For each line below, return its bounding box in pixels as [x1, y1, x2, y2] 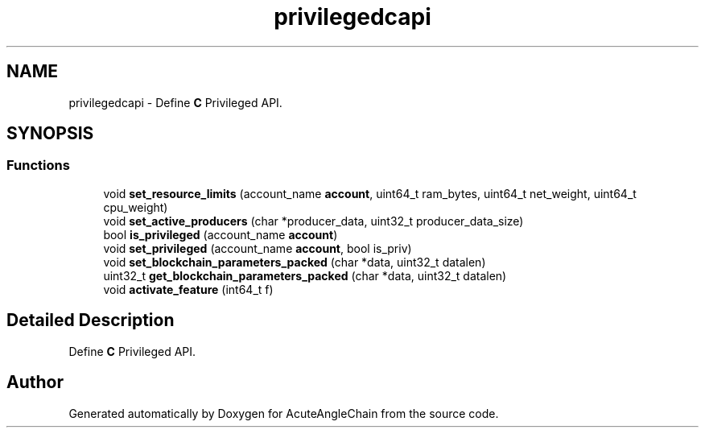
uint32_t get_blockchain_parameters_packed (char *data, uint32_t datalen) [103, 268, 507, 283]
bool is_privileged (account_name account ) [103, 227, 338, 242]
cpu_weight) [103, 200, 168, 214]
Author [6, 372, 64, 393]
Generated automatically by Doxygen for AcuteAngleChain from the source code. [68, 406, 499, 420]
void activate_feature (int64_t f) [103, 282, 274, 296]
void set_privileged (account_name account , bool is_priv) [103, 241, 412, 255]
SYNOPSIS [6, 123, 94, 144]
